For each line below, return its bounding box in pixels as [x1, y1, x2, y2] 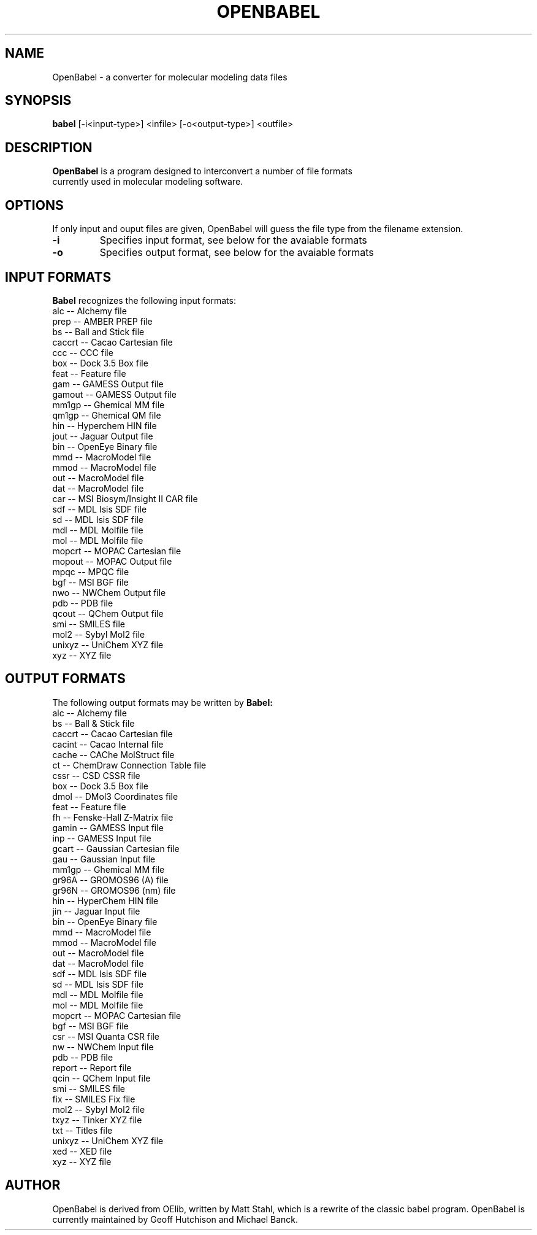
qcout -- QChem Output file [52, 608, 164, 619]
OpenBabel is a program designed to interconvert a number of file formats [52, 166, 352, 177]
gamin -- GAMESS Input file [52, 822, 164, 833]
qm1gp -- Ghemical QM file [52, 409, 161, 420]
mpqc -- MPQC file [52, 566, 129, 577]
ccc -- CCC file [52, 347, 113, 358]
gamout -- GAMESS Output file [52, 389, 177, 400]
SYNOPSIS [5, 93, 72, 109]
